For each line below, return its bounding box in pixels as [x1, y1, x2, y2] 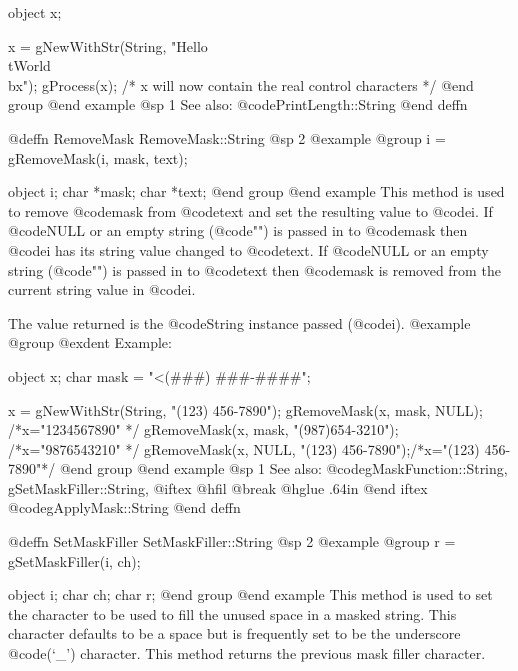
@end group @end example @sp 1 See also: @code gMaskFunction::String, [59, 458, 508, 479]
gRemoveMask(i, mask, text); [8, 147, 188, 168]
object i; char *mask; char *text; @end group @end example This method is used [8, 181, 505, 202]
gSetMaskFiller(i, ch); [8, 550, 141, 571]
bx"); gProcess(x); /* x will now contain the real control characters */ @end [8, 74, 474, 95]
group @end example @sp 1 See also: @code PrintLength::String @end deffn [8, 94, 468, 115]
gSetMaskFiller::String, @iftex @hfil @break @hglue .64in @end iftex [8, 477, 428, 498]
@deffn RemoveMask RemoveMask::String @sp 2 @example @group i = [8, 127, 446, 148]
